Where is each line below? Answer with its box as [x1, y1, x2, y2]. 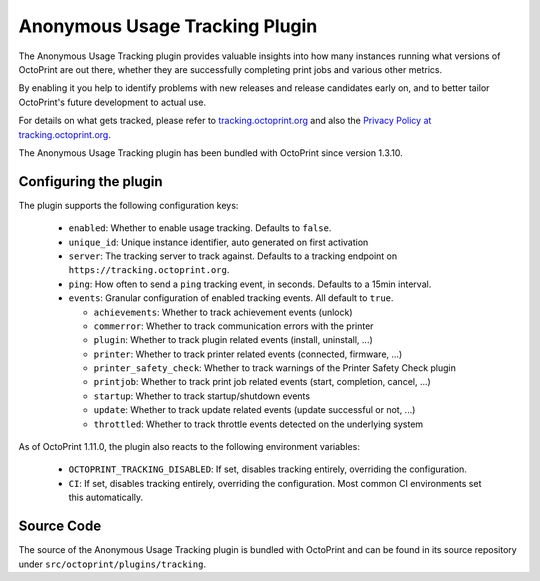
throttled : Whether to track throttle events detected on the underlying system [93, 418, 424, 430]
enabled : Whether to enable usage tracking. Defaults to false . [68, 222, 332, 234]
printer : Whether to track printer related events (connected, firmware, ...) [93, 348, 403, 360]
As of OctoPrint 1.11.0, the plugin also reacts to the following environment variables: [18, 441, 360, 453]
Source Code [18, 518, 102, 535]
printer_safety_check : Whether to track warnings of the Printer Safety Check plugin [93, 362, 457, 374]
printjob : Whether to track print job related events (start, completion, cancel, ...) [93, 376, 432, 388]
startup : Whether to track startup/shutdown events [93, 390, 310, 402]
